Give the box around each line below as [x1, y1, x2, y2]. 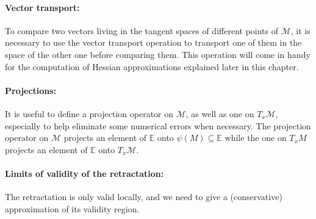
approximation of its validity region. [5, 202, 140, 215]
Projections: [5, 84, 57, 96]
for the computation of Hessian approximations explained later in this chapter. [5, 60, 299, 73]
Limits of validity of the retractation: [5, 167, 164, 179]
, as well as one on [185, 107, 254, 120]
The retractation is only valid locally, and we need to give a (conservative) [5, 190, 282, 203]
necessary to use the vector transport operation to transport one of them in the [5, 36, 302, 49]
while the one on [224, 131, 287, 144]
